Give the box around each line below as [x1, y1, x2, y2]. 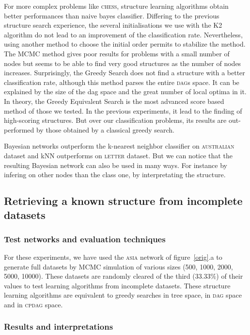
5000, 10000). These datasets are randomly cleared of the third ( [4, 271, 195, 281]
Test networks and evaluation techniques [4, 233, 166, 245]
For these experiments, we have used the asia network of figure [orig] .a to [4, 252, 222, 262]
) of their [216, 271, 243, 281]
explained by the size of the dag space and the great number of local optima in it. [4, 86, 247, 97]
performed [4, 124, 34, 134]
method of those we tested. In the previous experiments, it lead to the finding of [4, 105, 242, 116]
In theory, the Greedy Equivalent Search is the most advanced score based [4, 96, 224, 106]
